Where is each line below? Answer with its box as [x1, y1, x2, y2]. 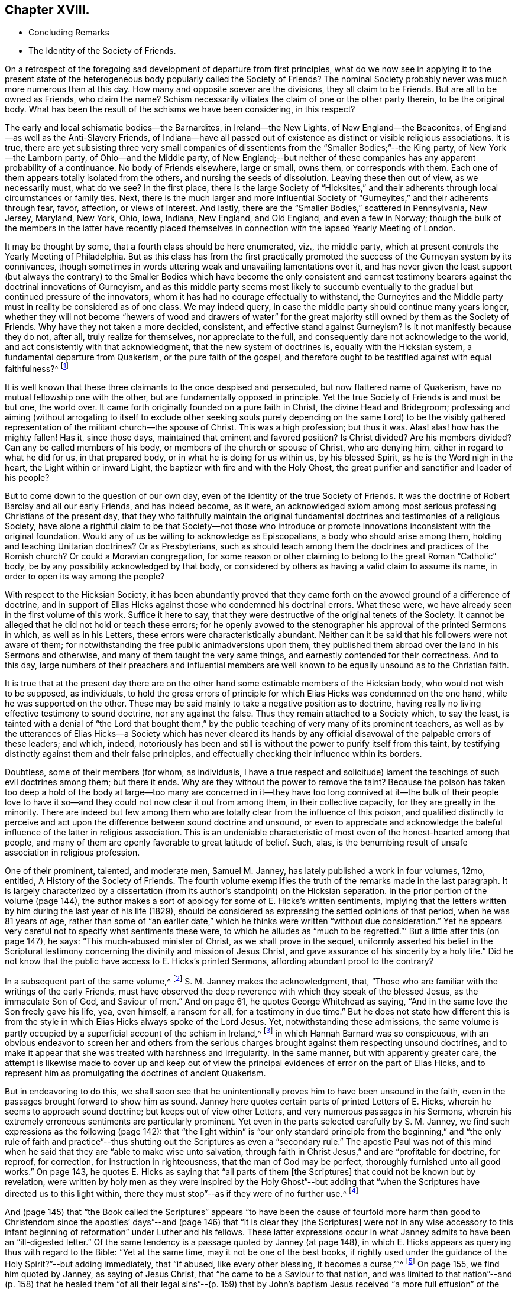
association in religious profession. [5, 847, 140, 858]
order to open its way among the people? [5, 571, 165, 582]
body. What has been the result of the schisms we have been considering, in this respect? [5, 104, 355, 115]
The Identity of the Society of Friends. [28, 46, 176, 56]
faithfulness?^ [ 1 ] [5, 362, 69, 374]
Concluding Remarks [28, 27, 109, 38]
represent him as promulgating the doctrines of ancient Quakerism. [5, 1068, 266, 1079]
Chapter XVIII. [5, 2, 90, 17]
